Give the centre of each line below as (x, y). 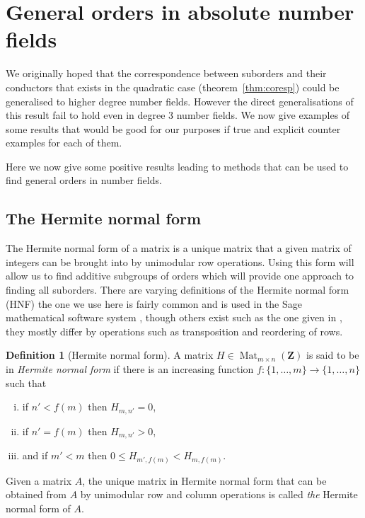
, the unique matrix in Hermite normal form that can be (204, 480)
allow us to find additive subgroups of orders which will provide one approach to (180, 276)
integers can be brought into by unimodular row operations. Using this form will (180, 261)
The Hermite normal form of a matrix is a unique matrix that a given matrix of (179, 248)
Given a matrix (39, 480)
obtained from (36, 494)
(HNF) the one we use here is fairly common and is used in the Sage (154, 303)
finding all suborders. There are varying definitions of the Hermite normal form (178, 290)
